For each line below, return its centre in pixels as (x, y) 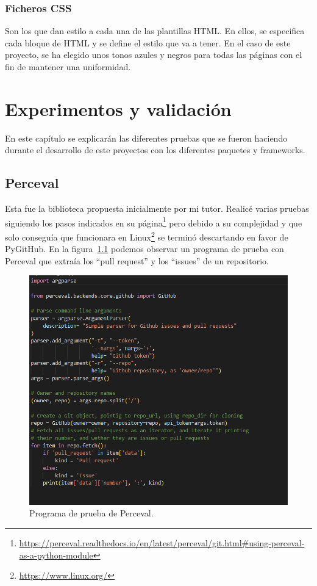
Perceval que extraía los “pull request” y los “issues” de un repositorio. (137, 260)
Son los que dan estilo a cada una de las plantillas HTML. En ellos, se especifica (155, 31)
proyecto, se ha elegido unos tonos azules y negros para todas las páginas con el (154, 55)
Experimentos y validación (118, 108)
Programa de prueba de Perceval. (91, 513)
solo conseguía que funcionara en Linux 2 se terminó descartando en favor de (147, 236)
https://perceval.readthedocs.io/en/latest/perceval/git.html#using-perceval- (162, 543)
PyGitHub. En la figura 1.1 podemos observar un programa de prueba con (144, 249)
